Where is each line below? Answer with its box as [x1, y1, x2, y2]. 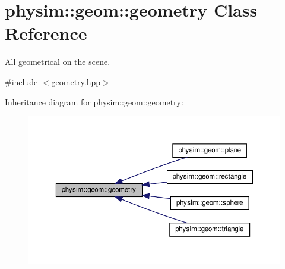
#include [5, 75, 38, 87]
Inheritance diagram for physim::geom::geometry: [5, 95, 183, 108]
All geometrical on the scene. [5, 55, 110, 68]
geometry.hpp [51, 75, 101, 87]
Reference [5, 21, 87, 45]
